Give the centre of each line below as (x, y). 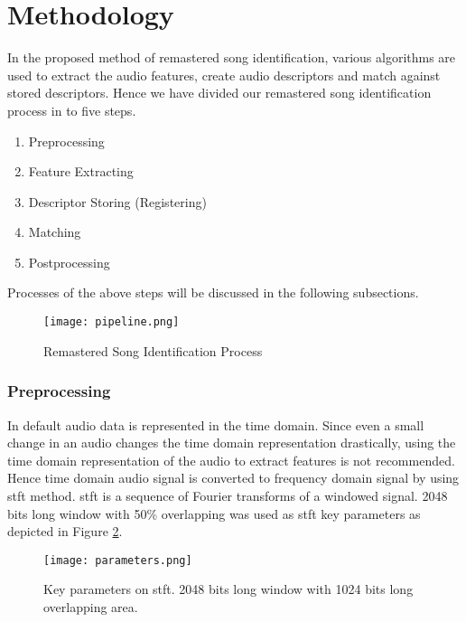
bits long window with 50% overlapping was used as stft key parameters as (214, 513)
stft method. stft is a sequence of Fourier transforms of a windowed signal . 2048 (228, 495)
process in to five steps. (72, 110)
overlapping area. (91, 606)
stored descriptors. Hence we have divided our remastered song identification (219, 93)
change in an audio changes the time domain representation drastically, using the (232, 443)
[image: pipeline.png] (112, 322)
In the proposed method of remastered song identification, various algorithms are (232, 57)
